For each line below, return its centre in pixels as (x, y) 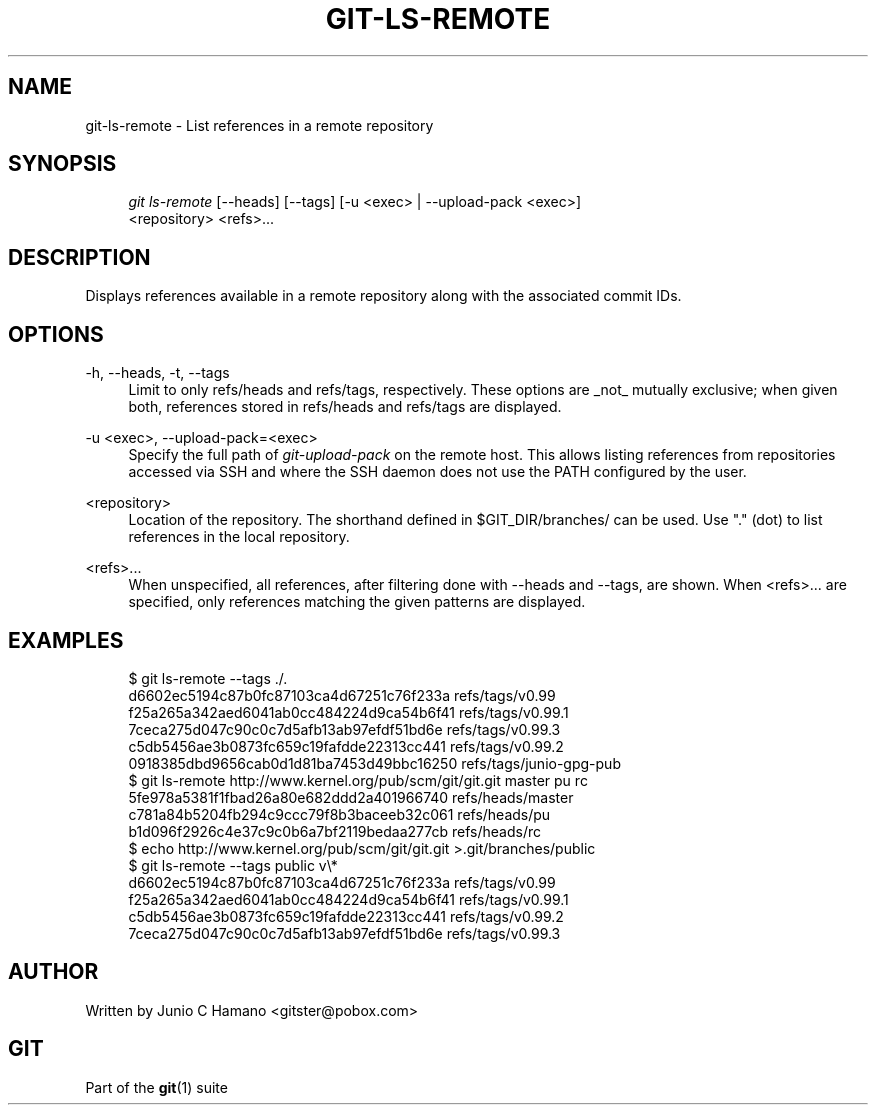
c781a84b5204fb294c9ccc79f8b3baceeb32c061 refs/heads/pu (339, 814)
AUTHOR (53, 972)
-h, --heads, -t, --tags (157, 373)
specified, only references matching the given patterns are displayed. (357, 602)
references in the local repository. (239, 537)
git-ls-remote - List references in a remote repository (259, 125)
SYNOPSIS (62, 164)
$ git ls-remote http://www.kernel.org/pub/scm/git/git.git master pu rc (358, 780)
